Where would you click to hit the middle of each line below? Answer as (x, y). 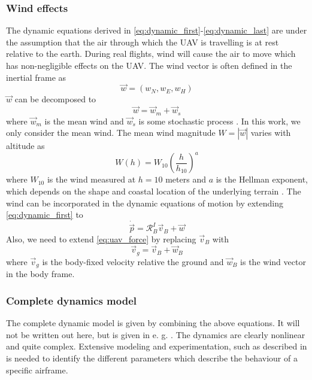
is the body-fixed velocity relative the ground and (133, 261)
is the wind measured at (91, 179)
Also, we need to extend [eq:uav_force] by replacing (101, 238)
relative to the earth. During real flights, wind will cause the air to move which (151, 54)
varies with (271, 133)
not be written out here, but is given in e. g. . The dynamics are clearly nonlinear (156, 334)
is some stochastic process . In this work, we (219, 121)
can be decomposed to (55, 99)
